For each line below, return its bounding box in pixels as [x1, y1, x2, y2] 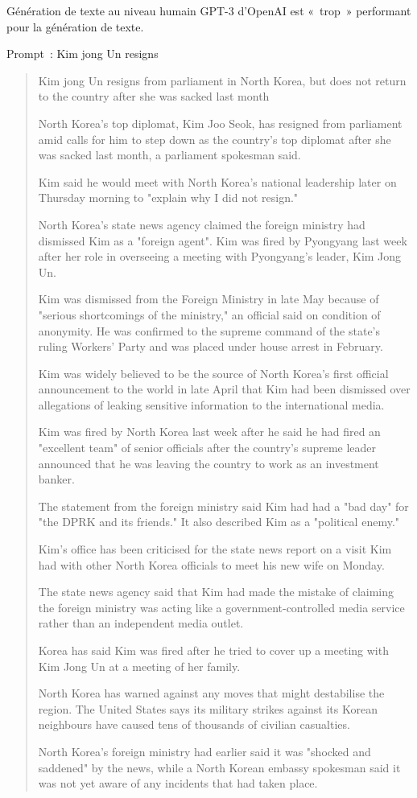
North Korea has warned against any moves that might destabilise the [38, 685, 385, 701]
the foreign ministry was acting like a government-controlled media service [38, 598, 405, 615]
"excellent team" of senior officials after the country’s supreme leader [38, 439, 377, 456]
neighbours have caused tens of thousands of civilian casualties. [38, 716, 350, 733]
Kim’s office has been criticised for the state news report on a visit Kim [38, 541, 392, 557]
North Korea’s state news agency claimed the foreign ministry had [38, 216, 365, 232]
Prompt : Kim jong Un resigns [6, 45, 159, 62]
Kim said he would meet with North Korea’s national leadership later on [38, 173, 397, 190]
